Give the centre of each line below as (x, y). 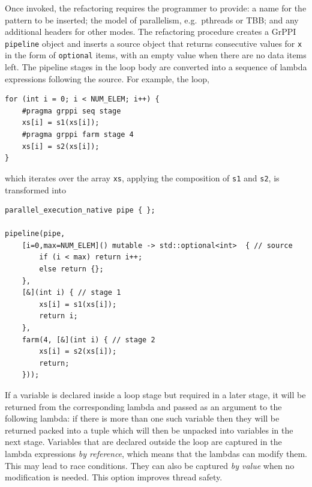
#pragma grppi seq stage (71, 111)
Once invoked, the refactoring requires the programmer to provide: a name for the (156, 8)
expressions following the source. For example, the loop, (107, 78)
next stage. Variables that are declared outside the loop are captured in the (143, 442)
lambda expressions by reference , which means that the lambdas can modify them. (156, 453)
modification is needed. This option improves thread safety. (114, 477)
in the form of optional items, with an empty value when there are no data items (156, 55)
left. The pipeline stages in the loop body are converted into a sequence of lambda (156, 67)
